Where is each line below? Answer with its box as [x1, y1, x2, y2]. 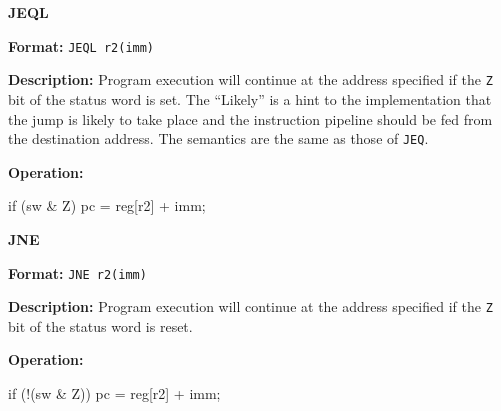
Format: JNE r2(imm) [8, 262, 147, 283]
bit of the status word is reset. [8, 315, 193, 336]
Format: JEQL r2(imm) [8, 35, 155, 56]
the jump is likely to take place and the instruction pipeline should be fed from [8, 108, 493, 129]
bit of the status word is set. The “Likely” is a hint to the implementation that [8, 88, 492, 109]
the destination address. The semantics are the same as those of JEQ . [8, 128, 429, 149]
